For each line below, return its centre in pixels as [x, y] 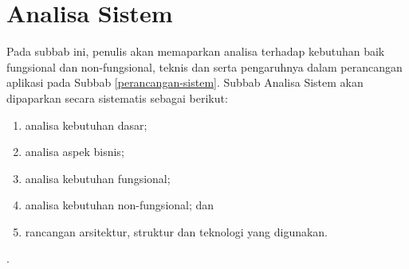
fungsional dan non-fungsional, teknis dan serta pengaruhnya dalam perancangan [204, 66]
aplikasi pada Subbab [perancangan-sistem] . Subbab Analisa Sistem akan [185, 82]
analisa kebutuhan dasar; [86, 125]
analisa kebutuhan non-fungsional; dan [120, 205]
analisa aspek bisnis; [75, 152]
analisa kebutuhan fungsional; [98, 178]
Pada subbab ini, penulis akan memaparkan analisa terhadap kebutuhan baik [196, 51]
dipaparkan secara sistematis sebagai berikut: [117, 97]
